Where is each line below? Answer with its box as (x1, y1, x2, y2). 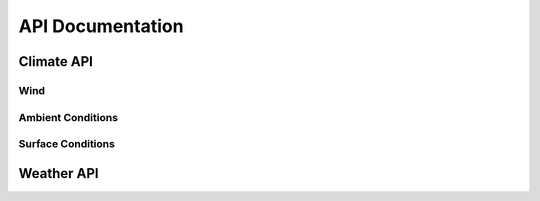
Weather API (18, 165, 99, 182)
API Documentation (18, 15, 184, 37)
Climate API (18, 53, 94, 70)
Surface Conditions (18, 137, 115, 151)
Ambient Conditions (18, 110, 119, 124)
